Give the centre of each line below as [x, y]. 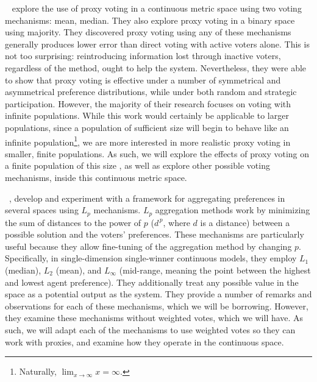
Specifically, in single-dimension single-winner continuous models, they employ [151, 258]
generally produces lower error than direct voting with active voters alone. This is [157, 44]
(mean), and [79, 270]
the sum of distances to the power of [73, 222]
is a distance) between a [245, 222]
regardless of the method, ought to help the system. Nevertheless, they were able [156, 67]
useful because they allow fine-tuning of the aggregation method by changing [148, 246]
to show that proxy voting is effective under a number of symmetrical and [143, 80]
